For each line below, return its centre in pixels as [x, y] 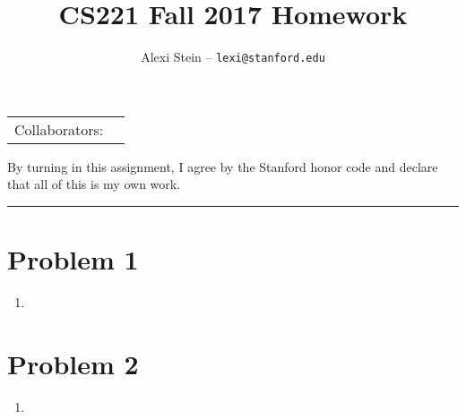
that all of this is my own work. [94, 184]
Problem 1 [73, 259]
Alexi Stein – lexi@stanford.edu [233, 57]
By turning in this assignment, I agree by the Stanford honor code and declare [223, 166]
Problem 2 [73, 363]
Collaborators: [59, 129]
